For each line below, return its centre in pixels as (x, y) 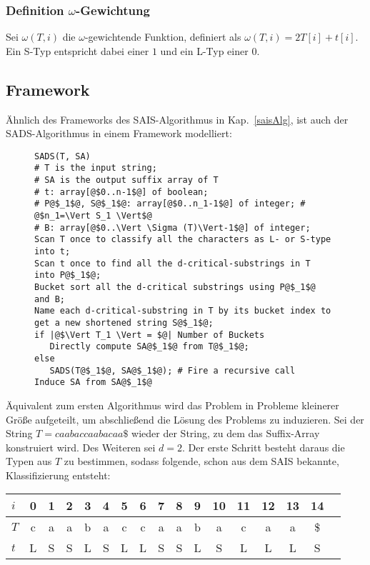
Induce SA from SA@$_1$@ (93, 382)
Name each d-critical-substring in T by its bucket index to (183, 311)
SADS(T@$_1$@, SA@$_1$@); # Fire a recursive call (172, 370)
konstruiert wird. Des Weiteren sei (81, 447)
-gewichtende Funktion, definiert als (163, 37)
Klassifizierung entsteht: (58, 475)
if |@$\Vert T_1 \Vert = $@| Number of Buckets (150, 335)
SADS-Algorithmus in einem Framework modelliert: (119, 133)
